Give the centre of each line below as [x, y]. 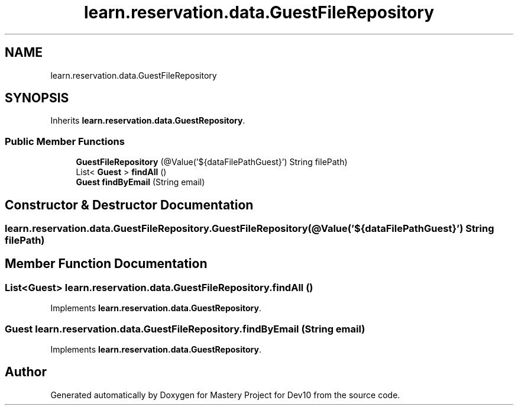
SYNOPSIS [37, 98]
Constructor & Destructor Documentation [129, 205]
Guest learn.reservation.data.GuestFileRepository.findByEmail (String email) [185, 329]
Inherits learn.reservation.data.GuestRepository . [148, 121]
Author [26, 372]
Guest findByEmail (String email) [140, 182]
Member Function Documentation [106, 264]
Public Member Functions [65, 141]
